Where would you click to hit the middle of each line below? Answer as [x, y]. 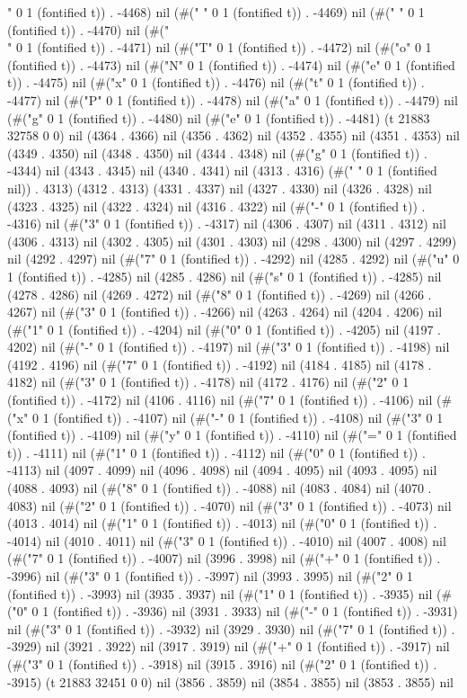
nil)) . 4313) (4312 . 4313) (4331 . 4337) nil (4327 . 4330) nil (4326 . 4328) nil [220, 188]
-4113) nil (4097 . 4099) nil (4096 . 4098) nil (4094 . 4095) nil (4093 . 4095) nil [222, 470]
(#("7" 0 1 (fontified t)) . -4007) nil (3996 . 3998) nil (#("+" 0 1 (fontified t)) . [224, 558]
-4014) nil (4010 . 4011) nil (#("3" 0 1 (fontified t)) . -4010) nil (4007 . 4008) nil [227, 540]
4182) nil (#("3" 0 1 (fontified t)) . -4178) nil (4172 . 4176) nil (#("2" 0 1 [208, 382]
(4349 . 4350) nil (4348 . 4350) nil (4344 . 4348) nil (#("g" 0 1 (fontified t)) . [217, 152]
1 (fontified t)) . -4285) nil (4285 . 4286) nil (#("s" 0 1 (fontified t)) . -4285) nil [225, 276]
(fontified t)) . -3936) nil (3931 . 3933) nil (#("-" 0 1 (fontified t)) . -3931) [255, 611]
